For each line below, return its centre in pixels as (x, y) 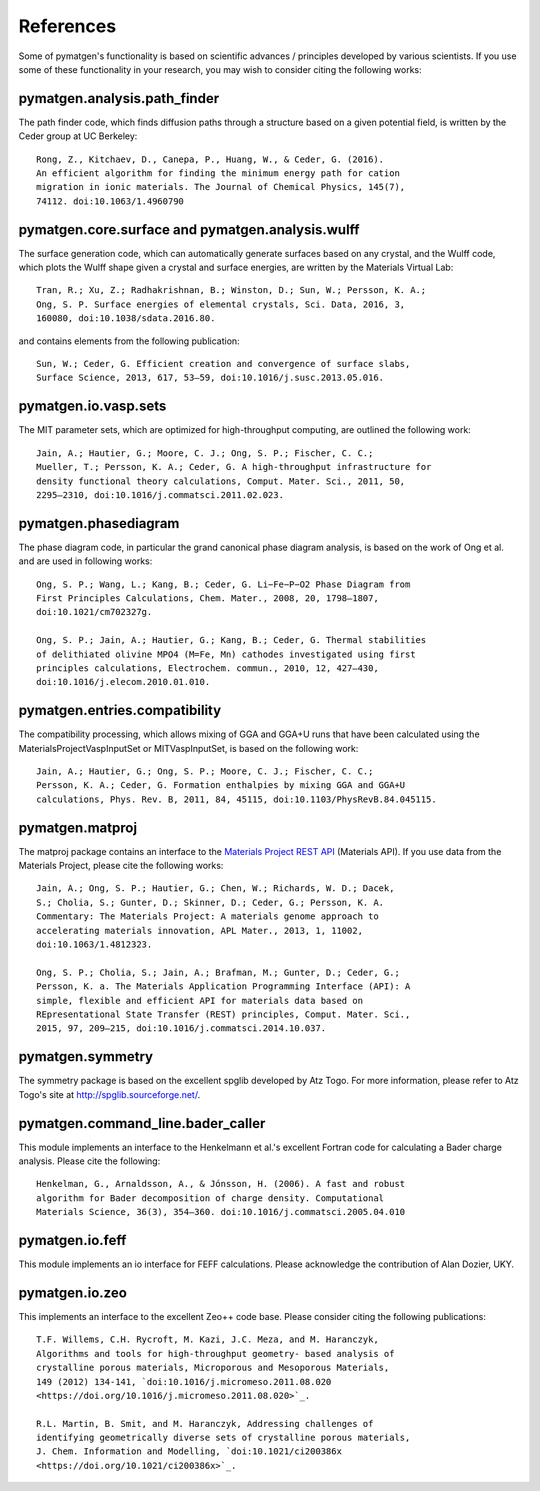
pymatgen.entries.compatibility (120, 710)
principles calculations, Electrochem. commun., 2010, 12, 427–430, (207, 668)
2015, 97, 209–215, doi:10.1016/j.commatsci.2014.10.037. (181, 1028)
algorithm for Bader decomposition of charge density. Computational (210, 1198)
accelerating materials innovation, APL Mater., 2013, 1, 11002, (200, 930)
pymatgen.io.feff (72, 1240)
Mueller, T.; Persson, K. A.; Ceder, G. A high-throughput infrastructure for (234, 467)
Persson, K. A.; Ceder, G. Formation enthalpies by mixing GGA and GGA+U (221, 785)
